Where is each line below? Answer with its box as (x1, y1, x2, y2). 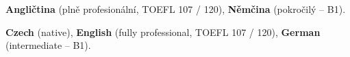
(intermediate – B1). (5, 38, 91, 52)
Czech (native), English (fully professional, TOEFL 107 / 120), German (5, 24, 321, 39)
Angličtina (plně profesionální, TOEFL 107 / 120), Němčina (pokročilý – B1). (5, 2, 346, 16)
